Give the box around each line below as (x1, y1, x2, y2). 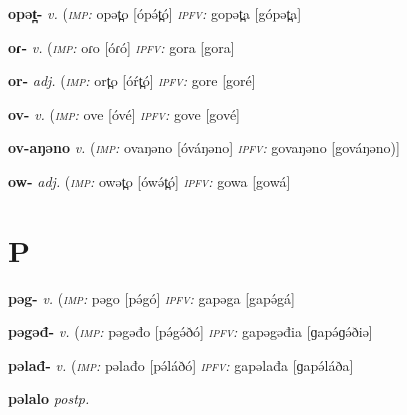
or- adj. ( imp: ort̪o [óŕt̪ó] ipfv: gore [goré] (8, 70, 256, 91)
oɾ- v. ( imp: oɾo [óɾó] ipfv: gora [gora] (8, 36, 235, 57)
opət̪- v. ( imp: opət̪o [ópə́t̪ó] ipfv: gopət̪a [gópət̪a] (8, 3, 302, 23)
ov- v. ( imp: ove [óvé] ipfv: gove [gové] (8, 103, 241, 124)
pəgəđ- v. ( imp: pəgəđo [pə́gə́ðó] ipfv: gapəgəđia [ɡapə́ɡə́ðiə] (8, 321, 373, 342)
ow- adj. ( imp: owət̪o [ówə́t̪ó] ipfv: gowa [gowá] (8, 170, 291, 191)
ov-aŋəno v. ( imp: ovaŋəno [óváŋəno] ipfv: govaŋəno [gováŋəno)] (8, 137, 400, 158)
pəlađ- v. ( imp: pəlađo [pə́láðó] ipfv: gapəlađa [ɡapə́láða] (8, 354, 354, 375)
